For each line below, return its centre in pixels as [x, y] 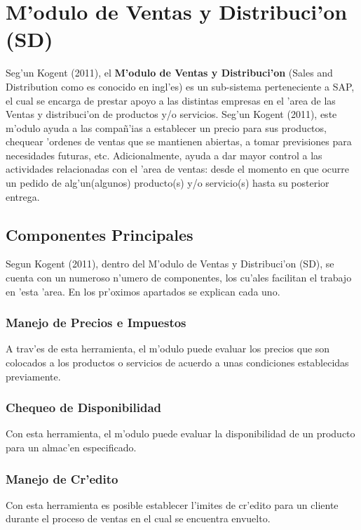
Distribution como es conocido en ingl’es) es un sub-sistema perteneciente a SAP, [180, 86]
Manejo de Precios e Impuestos [96, 323]
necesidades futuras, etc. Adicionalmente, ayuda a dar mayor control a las [164, 155]
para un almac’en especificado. [71, 448]
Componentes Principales [100, 234]
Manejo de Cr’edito [62, 478]
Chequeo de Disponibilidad [83, 408]
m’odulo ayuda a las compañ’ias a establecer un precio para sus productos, [166, 127]
